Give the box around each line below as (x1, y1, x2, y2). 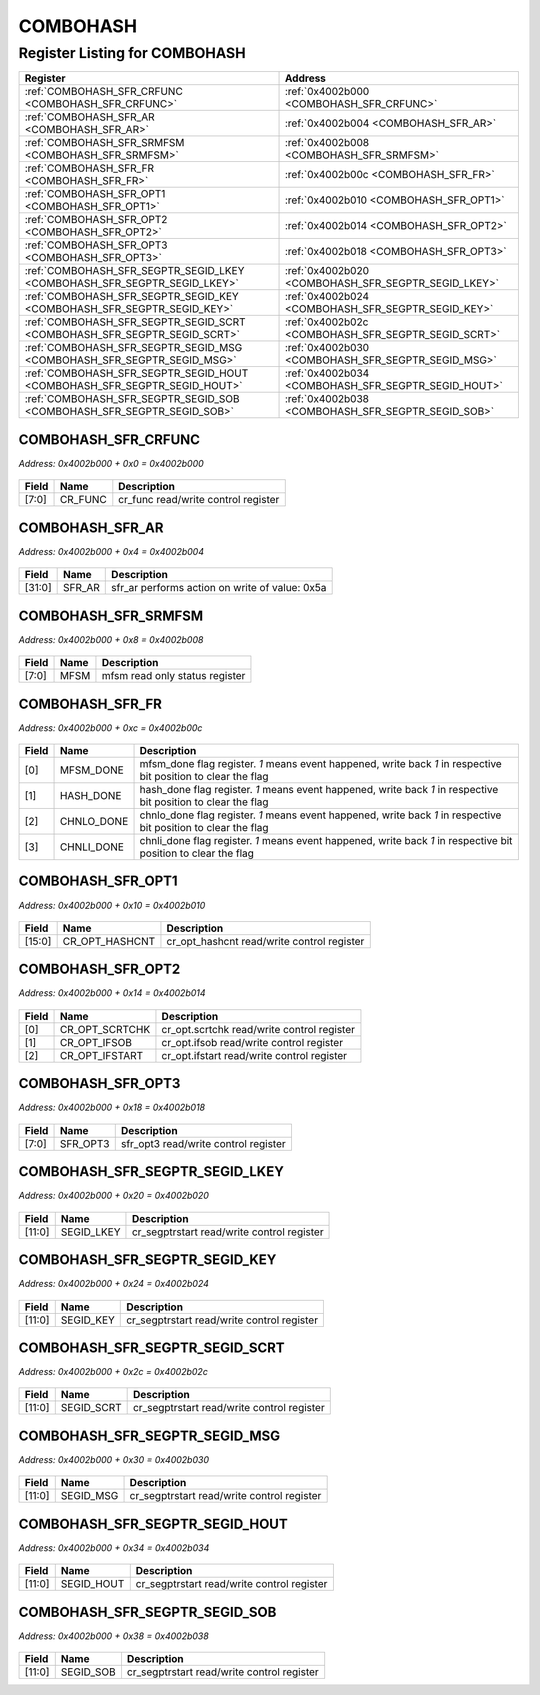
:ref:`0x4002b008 (285, 136, 370, 150)
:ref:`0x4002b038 (285, 392, 370, 406)
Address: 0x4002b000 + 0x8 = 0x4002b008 (18, 633, 204, 645)
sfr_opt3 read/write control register (120, 1136, 287, 1150)
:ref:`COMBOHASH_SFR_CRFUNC (24, 85, 184, 99)
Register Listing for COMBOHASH (18, 44, 247, 62)
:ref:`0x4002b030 (285, 341, 370, 355)
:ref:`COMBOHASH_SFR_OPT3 (24, 238, 168, 252)
